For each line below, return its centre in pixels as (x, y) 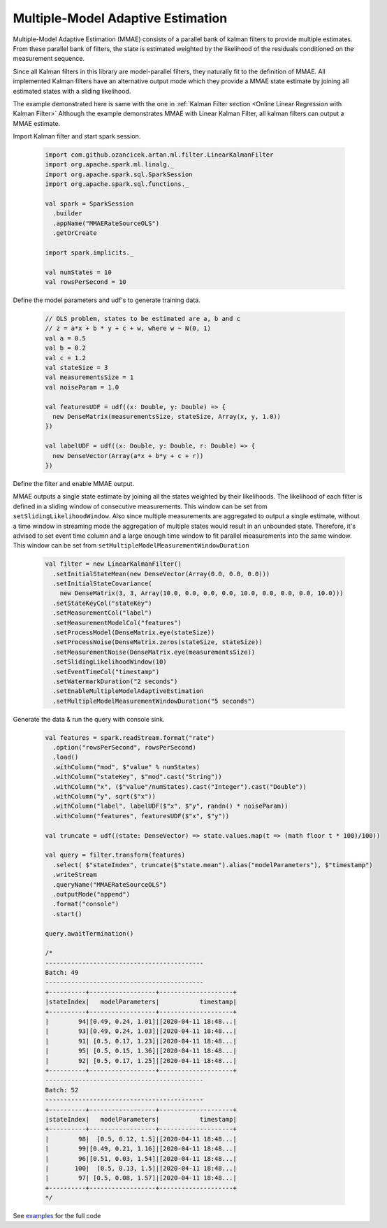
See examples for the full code (57, 1216)
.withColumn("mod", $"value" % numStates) (126, 767)
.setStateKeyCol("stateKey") (103, 603)
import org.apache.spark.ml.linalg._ (110, 165)
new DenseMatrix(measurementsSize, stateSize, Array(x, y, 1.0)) (167, 416)
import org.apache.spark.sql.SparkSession (119, 174)
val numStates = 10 (78, 272)
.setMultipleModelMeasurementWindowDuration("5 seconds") (154, 701)
